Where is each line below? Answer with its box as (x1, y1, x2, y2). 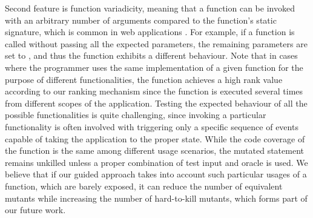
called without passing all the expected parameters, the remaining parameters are (5, 37, 308, 50)
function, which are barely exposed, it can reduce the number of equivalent (5, 179, 283, 192)
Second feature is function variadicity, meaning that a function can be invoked (5, 2, 295, 14)
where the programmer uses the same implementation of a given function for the (5, 61, 303, 73)
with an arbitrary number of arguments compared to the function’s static (5, 13, 277, 26)
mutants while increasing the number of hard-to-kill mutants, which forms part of (5, 191, 308, 204)
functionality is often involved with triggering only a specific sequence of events (5, 120, 298, 133)
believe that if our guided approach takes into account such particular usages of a (5, 168, 307, 180)
